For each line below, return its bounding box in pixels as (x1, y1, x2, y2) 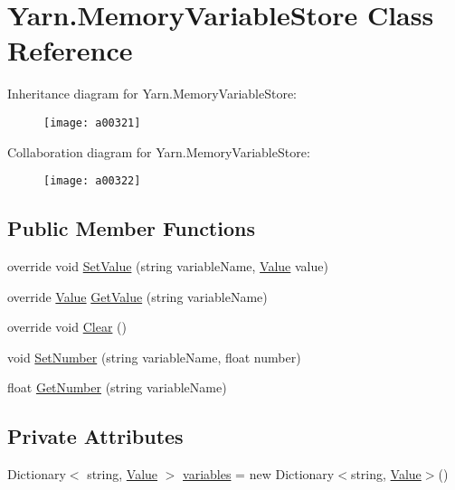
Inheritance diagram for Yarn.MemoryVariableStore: (7, 84, 297, 103)
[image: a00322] (43, 174, 141, 188)
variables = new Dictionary (183, 465, 335, 484)
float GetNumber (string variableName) (7, 378, 227, 397)
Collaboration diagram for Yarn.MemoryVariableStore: (7, 142, 310, 161)
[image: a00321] (43, 116, 141, 129)
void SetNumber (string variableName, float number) (7, 347, 301, 366)
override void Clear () (7, 317, 127, 336)
